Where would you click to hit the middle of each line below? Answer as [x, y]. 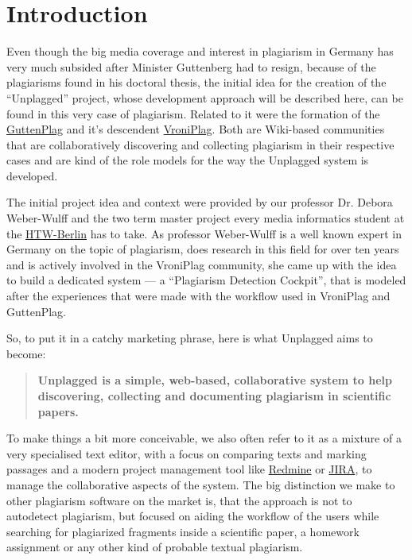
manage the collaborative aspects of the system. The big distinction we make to [201, 484]
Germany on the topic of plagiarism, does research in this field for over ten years [203, 249]
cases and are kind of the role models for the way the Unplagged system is [188, 160]
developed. [32, 175]
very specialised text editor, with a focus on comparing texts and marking [187, 453]
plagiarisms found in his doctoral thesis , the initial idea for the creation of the [196, 82]
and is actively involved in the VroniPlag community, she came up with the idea [202, 264]
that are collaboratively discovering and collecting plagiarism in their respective [200, 144]
